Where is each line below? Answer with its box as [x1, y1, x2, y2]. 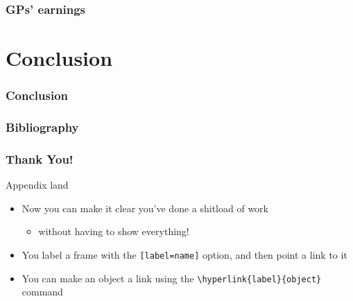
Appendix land [6, 178, 69, 192]
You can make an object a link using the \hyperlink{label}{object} [21, 270, 322, 285]
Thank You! [6, 150, 74, 167]
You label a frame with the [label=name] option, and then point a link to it [21, 247, 347, 261]
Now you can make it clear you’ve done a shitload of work [21, 200, 268, 215]
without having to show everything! [38, 224, 189, 239]
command [21, 284, 63, 299]
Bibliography [6, 118, 79, 135]
